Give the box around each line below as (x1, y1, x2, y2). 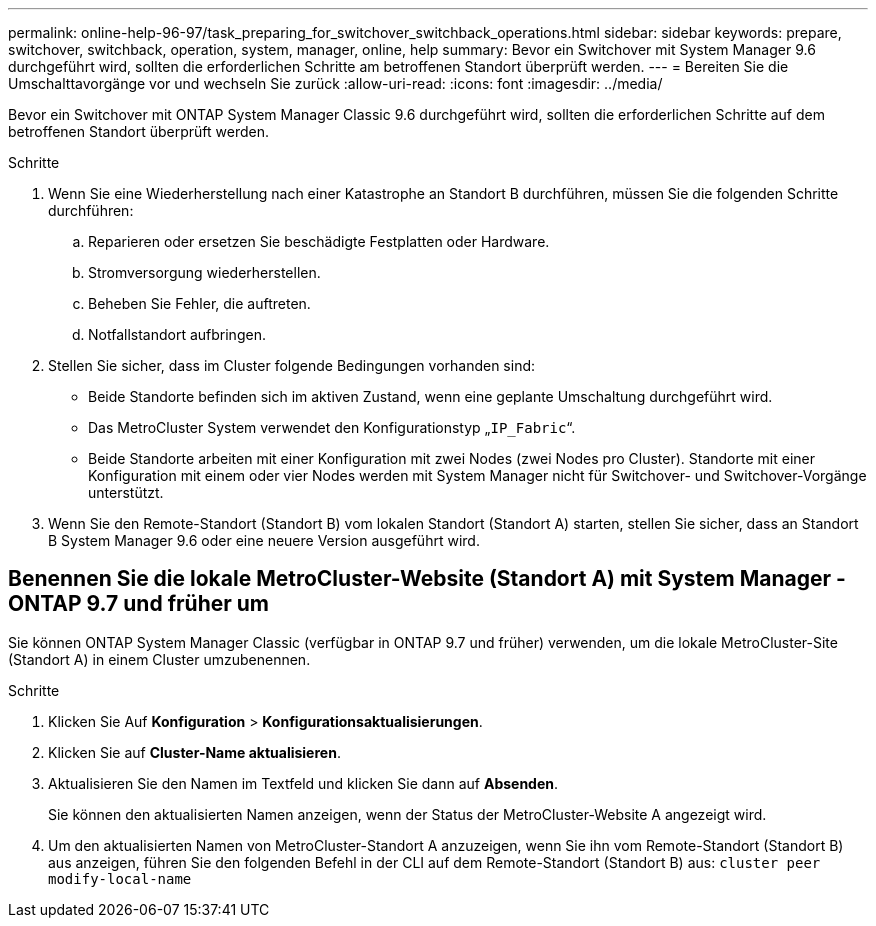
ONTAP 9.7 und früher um (8, 591, 269, 617)
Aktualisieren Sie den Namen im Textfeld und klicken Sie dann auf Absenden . (48, 774, 559, 792)
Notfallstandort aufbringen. (88, 326, 266, 343)
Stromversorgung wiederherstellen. (88, 264, 321, 281)
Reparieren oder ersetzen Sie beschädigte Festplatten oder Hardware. (88, 233, 550, 250)
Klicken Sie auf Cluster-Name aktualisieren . (48, 743, 341, 761)
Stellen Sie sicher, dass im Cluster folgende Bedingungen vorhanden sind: (48, 357, 536, 374)
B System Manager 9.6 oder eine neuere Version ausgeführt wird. (48, 532, 480, 549)
